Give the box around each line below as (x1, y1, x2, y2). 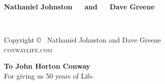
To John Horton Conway (4, 61, 91, 71)
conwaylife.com (4, 44, 53, 54)
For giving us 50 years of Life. (4, 70, 95, 81)
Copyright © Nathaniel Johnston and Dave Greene (4, 35, 161, 45)
